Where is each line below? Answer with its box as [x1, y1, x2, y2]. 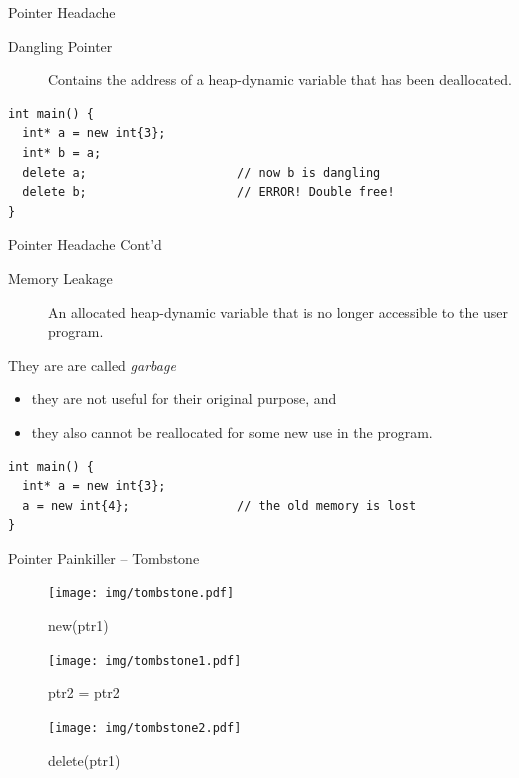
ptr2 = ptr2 [48, 682, 120, 703]
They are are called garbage [8, 354, 176, 375]
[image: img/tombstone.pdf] [48, 586, 235, 601]
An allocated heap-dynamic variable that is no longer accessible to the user [48, 301, 509, 322]
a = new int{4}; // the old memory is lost [22, 498, 417, 513]
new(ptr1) [48, 615, 109, 636]
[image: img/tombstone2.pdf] [48, 720, 242, 735]
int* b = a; [22, 145, 102, 160]
